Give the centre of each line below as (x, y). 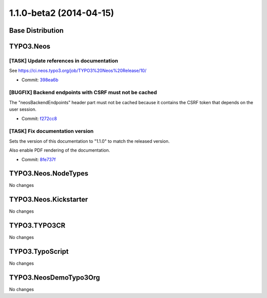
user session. (23, 110)
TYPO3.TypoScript (39, 252)
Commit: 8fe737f (39, 159)
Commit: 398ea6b (40, 80)
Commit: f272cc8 (39, 119)
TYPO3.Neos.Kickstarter (49, 200)
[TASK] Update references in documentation (64, 60)
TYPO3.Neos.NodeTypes (49, 174)
